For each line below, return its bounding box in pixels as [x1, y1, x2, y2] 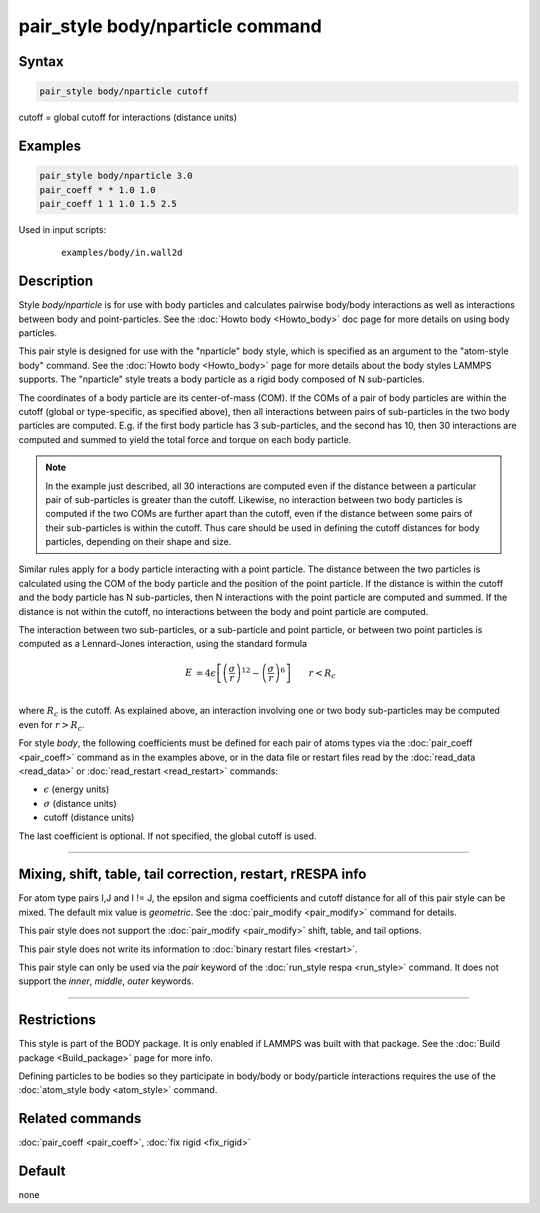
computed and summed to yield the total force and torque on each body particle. [18, 433, 352, 445]
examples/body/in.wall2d [61, 247, 183, 259]
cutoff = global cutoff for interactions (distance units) [18, 111, 238, 124]
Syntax [18, 53, 64, 70]
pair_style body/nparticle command [18, 15, 322, 37]
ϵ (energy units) [43, 783, 110, 795]
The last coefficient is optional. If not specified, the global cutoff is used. [18, 830, 317, 842]
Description [18, 273, 94, 290]
